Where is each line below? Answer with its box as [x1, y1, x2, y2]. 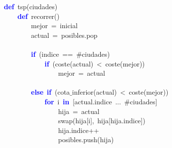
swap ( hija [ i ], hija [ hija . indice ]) [58, 115, 145, 126]
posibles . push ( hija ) [58, 134, 114, 145]
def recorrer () [17, 11, 60, 21]
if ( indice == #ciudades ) [31, 49, 110, 59]
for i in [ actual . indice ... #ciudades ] [45, 96, 157, 106]
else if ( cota [31, 87, 70, 97]
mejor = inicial [31, 20, 78, 31]
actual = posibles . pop [31, 30, 98, 40]
